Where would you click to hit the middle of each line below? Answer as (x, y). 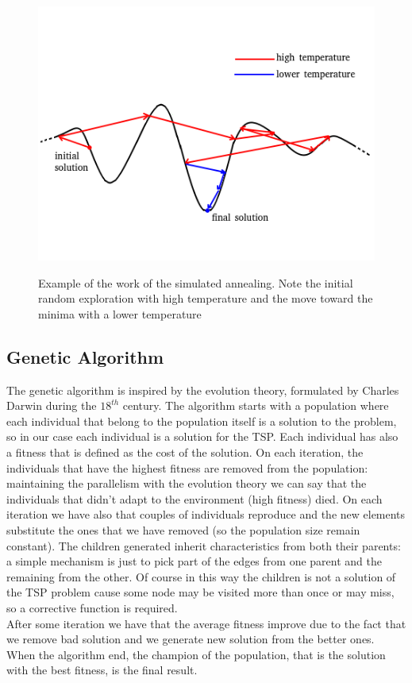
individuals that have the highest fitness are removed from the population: (187, 467)
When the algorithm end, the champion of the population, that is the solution (196, 654)
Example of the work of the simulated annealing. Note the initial (196, 282)
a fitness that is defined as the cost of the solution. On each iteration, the (185, 452)
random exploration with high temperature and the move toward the (206, 298)
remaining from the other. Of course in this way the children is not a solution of (201, 576)
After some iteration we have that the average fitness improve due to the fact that (206, 623)
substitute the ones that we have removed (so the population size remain (183, 529)
